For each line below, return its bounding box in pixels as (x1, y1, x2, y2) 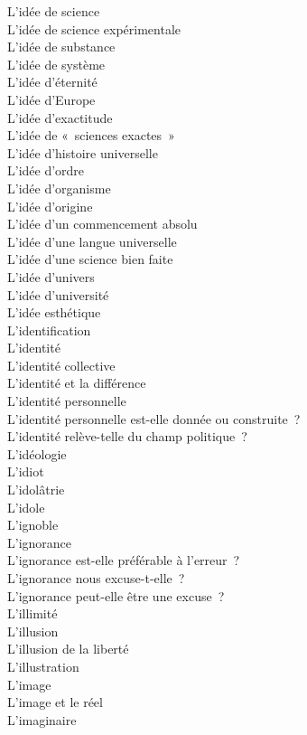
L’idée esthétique (7, 303, 101, 322)
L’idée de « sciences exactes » (7, 126, 175, 145)
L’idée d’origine (7, 196, 93, 215)
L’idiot (7, 462, 44, 481)
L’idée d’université (7, 285, 109, 304)
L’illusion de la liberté (7, 639, 129, 658)
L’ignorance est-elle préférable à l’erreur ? (7, 551, 240, 570)
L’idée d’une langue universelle (7, 231, 177, 250)
